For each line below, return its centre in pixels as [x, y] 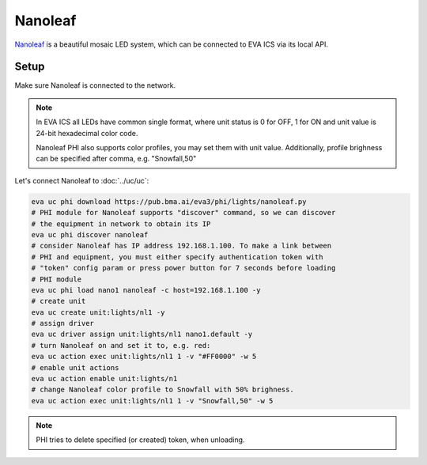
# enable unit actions [75, 367]
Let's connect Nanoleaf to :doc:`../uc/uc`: [82, 180]
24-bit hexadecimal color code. [87, 133]
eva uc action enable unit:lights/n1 [104, 379]
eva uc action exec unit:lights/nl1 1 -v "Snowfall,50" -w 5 [152, 401]
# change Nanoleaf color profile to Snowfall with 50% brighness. [162, 390]
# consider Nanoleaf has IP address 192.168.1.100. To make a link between [181, 246]
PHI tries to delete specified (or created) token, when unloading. [140, 440]
